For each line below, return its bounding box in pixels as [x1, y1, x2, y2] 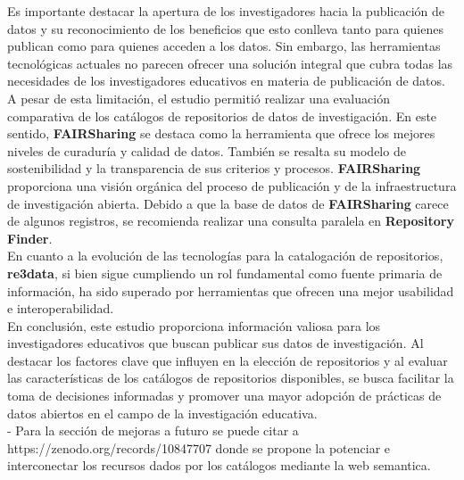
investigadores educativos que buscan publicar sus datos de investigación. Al [7, 334, 424, 352]
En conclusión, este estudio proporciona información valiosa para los [7, 316, 381, 335]
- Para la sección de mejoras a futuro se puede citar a [7, 421, 299, 440]
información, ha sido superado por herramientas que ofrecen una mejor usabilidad [7, 281, 454, 300]
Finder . [7, 228, 53, 247]
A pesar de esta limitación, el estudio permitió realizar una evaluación [7, 88, 390, 107]
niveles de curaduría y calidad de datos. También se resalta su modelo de [7, 141, 406, 160]
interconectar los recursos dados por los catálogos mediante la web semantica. [7, 456, 431, 475]
